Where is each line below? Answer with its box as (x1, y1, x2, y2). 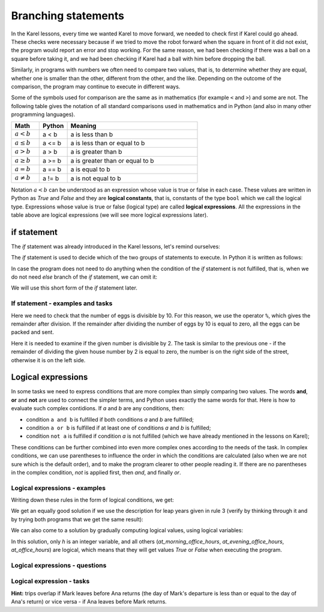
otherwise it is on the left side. (11, 356, 86, 363)
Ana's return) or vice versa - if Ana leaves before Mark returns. (11, 598, 167, 605)
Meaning (70, 122, 97, 130)
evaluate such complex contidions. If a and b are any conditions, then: (11, 405, 185, 412)
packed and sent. (11, 329, 54, 336)
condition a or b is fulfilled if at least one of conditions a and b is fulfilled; (26, 424, 211, 431)
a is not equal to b (70, 174, 121, 183)
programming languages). (11, 111, 75, 118)
